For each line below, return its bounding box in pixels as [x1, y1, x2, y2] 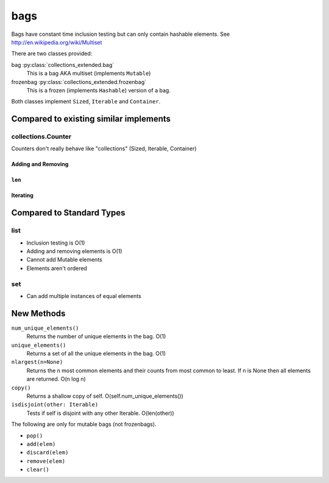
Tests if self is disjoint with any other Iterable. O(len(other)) [26, 409, 175, 417]
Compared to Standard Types [11, 207, 126, 218]
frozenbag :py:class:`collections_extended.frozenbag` [11, 78, 147, 85]
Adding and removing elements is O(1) [26, 247, 122, 255]
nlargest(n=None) [11, 359, 63, 366]
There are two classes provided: [11, 50, 93, 57]
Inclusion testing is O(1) [26, 239, 85, 246]
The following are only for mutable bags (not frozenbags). [11, 420, 157, 428]
